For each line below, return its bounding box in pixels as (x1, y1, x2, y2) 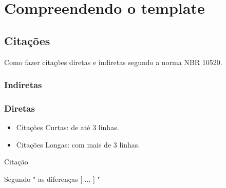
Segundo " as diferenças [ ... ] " (4, 174, 100, 184)
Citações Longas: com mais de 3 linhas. (16, 139, 140, 150)
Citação (4, 156, 28, 167)
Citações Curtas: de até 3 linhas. (16, 122, 119, 133)
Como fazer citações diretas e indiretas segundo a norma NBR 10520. (4, 56, 222, 67)
